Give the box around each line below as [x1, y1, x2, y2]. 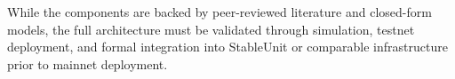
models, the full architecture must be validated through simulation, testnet [7, 20, 415, 38]
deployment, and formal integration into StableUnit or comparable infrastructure [7, 37, 448, 56]
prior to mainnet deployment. [7, 54, 168, 73]
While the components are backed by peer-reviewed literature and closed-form [7, 3, 432, 20]
